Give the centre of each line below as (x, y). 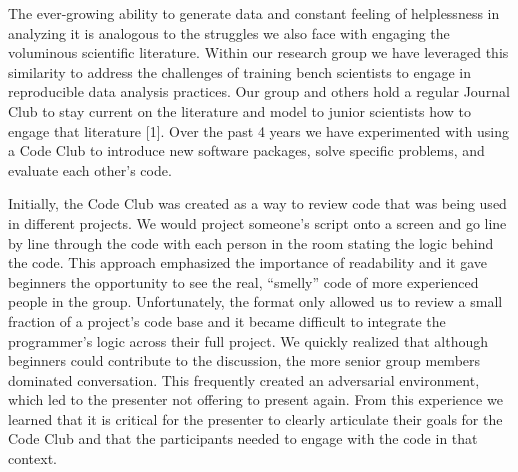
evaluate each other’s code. (90, 169)
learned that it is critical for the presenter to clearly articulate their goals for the (255, 418)
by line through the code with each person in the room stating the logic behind (251, 242)
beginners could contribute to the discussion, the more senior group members (244, 360)
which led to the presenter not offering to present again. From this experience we (255, 399)
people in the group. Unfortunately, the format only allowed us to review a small (255, 301)
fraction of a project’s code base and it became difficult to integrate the (227, 320)
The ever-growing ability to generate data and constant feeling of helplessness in (254, 13)
